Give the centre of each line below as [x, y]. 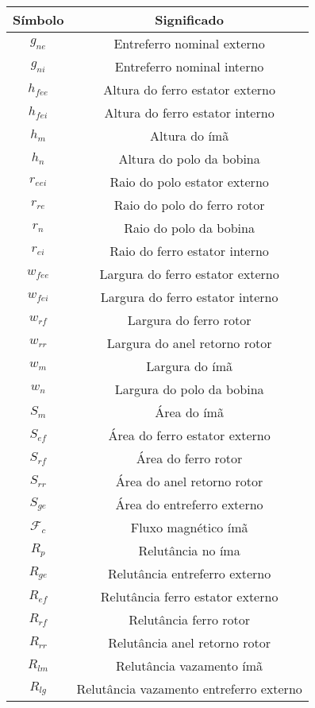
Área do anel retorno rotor [189, 481]
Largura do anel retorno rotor [189, 343]
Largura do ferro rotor [189, 320]
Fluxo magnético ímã [189, 527]
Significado [189, 19]
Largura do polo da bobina [189, 389]
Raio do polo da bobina [189, 228]
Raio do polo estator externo [189, 182]
